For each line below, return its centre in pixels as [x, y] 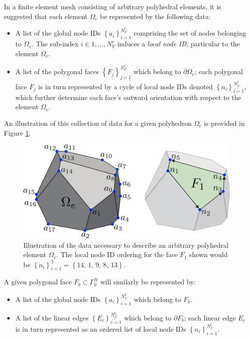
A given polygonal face [38, 282]
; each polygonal [219, 71]
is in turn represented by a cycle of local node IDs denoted [125, 86]
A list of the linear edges [52, 317]
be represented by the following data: [155, 16]
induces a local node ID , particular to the [179, 44]
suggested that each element [46, 16]
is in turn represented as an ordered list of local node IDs [101, 329]
